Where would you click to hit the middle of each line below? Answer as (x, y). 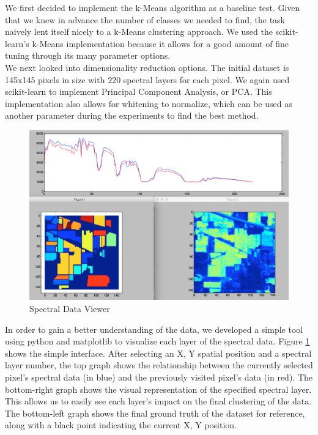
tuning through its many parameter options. (88, 55)
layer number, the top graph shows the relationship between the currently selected (159, 365)
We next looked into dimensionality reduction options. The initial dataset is (147, 67)
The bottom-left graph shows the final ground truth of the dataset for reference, (155, 413)
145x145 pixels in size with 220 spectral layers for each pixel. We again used (147, 79)
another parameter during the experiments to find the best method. (132, 115)
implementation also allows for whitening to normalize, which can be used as (149, 103)
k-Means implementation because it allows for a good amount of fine (160, 43)
